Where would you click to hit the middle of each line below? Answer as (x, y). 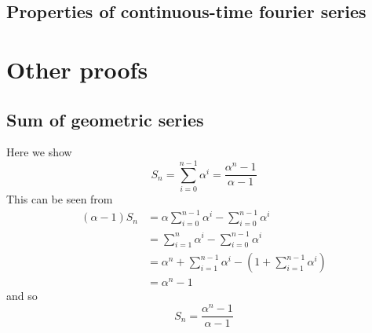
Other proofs (77, 69)
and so (22, 296)
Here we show (39, 152)
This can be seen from (60, 199)
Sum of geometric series (105, 119)
